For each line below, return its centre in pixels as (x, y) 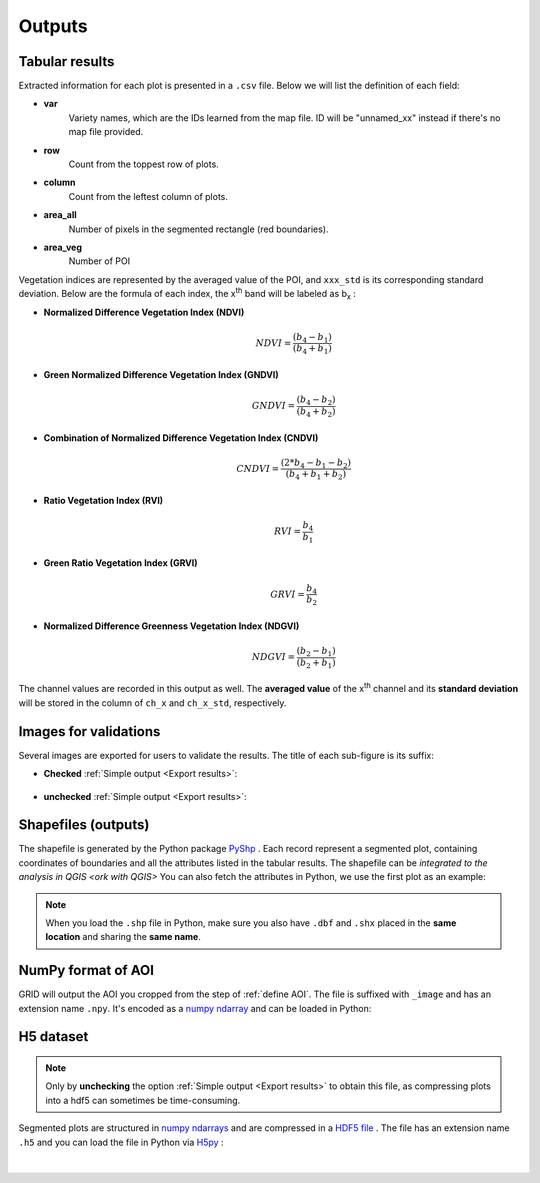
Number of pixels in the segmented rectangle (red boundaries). (198, 229)
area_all (60, 215)
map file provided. (106, 132)
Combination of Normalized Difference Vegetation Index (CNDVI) (181, 437)
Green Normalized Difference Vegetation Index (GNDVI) (161, 375)
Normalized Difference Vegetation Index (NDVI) (144, 312)
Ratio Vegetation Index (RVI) (103, 500)
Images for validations (89, 731)
